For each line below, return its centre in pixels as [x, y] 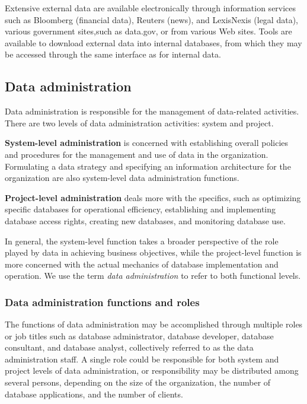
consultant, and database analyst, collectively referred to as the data [129, 347]
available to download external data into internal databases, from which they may [153, 42]
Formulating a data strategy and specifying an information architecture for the [148, 166]
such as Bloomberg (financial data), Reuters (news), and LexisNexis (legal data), [151, 19]
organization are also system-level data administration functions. [122, 178]
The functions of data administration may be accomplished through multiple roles [154, 324]
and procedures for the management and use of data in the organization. [137, 154]
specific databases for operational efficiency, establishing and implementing [140, 209]
